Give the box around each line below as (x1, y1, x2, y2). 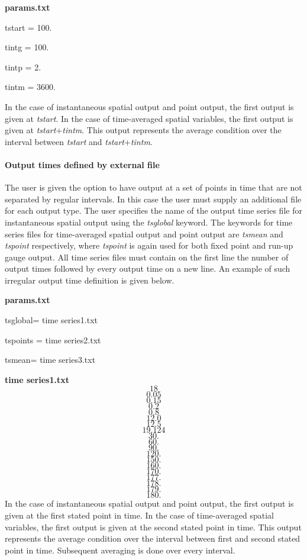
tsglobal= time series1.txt (5, 314, 98, 326)
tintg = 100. (5, 41, 49, 53)
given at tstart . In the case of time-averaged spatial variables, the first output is (5, 112, 293, 124)
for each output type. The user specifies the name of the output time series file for (5, 204, 302, 217)
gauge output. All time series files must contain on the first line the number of (5, 250, 289, 263)
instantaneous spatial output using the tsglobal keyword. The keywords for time (5, 215, 293, 228)
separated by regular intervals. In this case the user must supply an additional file (5, 192, 302, 205)
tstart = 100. (5, 21, 52, 33)
